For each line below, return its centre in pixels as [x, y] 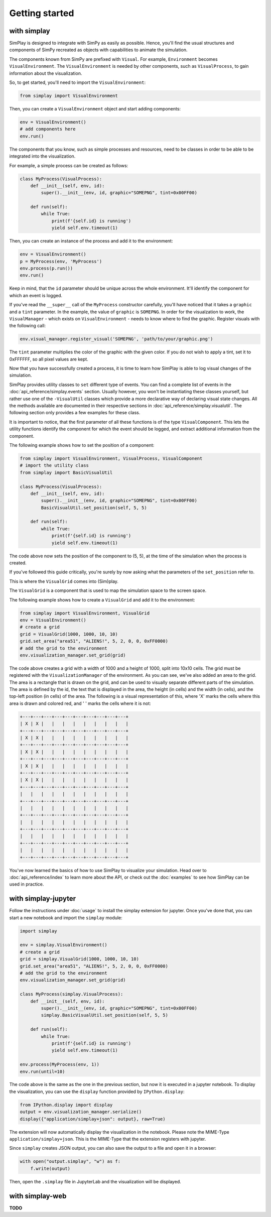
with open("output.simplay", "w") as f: [70, 1162]
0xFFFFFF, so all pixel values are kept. [49, 359]
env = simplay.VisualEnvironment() [63, 945]
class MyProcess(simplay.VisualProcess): [72, 994]
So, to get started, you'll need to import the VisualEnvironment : [77, 82]
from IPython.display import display [66, 1105]
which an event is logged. [36, 295]
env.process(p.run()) [46, 268]
